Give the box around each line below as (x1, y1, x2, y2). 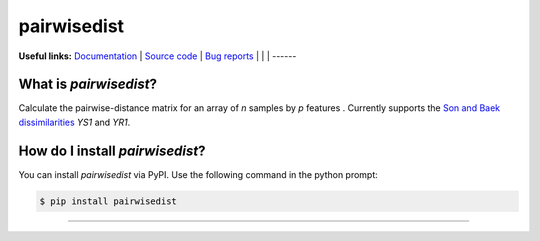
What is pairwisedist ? (18, 76, 157, 93)
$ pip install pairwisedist (39, 195, 177, 207)
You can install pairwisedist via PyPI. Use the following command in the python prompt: (18, 168, 379, 180)
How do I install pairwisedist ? (18, 142, 206, 159)
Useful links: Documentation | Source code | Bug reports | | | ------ (18, 50, 297, 62)
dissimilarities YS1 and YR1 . (18, 116, 131, 128)
